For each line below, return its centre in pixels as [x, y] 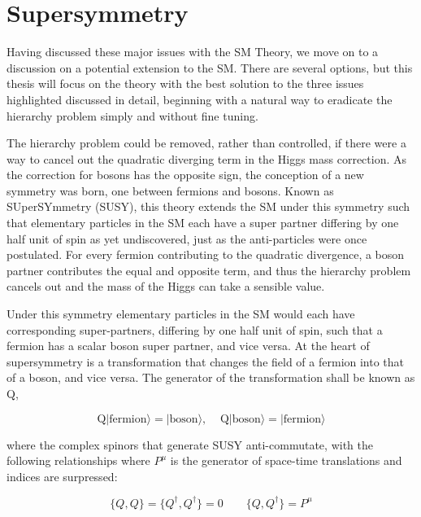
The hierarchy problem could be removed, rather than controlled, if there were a [206, 143]
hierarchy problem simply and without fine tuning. [132, 115]
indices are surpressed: [62, 476]
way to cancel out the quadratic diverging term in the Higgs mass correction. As [207, 158]
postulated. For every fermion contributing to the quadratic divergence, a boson [206, 254]
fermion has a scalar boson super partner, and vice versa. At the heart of [188, 346]
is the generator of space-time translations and [286, 460]
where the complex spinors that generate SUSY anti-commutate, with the [190, 444]
